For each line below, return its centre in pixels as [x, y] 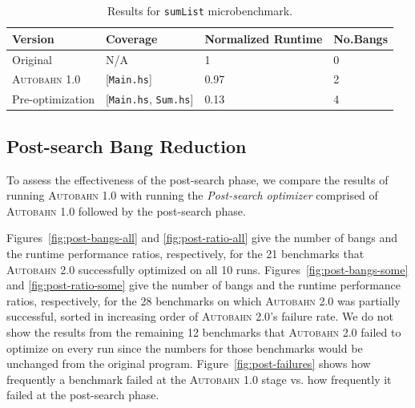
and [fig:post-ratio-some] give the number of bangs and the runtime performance [204, 285]
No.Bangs [361, 38]
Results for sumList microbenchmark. [200, 10]
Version [33, 38]
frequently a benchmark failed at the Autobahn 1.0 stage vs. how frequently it [199, 379]
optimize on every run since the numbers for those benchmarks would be [185, 347]
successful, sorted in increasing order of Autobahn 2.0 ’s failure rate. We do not [200, 316]
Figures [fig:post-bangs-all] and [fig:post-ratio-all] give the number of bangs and [202, 238]
